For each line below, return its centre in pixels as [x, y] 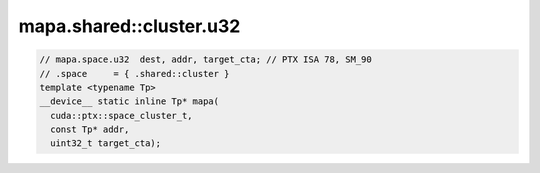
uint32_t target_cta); [106, 143]
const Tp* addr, [90, 129]
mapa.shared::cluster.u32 [129, 26]
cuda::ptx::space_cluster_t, [122, 115]
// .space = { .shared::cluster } [134, 73]
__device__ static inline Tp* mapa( [129, 101]
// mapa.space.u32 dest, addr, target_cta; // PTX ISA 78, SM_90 [205, 59]
